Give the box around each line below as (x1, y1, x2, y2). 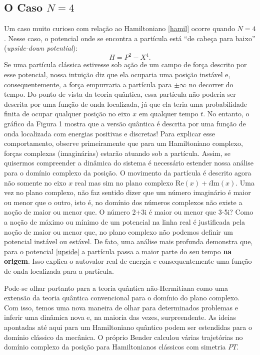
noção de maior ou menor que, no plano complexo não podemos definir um (4, 226, 233, 237)
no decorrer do (188, 79, 233, 89)
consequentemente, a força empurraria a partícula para (4, 79, 172, 89)
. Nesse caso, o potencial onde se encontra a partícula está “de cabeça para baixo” (4, 33, 255, 43)
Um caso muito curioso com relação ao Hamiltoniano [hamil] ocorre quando (4, 23, 235, 34)
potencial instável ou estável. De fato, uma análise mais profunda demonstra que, (4, 236, 253, 247)
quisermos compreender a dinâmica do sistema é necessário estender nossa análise (4, 157, 254, 168)
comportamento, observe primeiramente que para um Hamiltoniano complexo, (4, 138, 243, 148)
